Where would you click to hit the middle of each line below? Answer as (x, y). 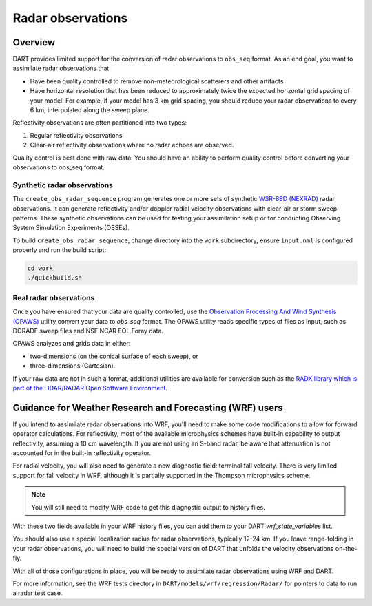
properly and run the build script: (60, 250)
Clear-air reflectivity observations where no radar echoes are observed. (132, 145)
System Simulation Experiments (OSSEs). (71, 228)
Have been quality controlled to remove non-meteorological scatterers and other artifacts (157, 81)
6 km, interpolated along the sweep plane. (90, 110)
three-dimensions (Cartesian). (73, 366)
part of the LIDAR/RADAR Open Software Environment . (90, 388)
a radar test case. (38, 593)
